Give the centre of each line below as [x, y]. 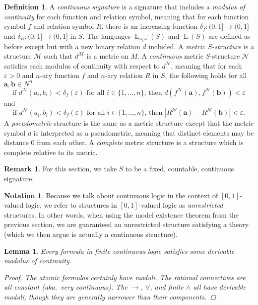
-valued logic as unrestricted [181, 205]
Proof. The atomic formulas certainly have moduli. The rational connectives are [125, 277]
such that [58, 56]
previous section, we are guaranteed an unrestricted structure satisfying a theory [127, 224]
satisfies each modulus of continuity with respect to [82, 65]
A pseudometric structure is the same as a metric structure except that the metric [129, 123]
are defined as [229, 36]
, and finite [167, 287]
